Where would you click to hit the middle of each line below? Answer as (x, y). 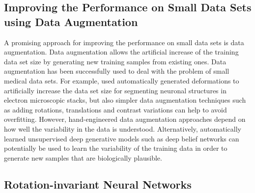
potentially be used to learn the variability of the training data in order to (116, 148)
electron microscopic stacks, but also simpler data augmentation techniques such (125, 100)
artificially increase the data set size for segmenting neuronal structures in (115, 90)
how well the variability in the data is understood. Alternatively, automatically (123, 128)
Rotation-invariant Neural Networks (98, 184)
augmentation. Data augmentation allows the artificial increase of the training (121, 52)
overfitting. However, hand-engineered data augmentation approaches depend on (125, 119)
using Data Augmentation (71, 21)
